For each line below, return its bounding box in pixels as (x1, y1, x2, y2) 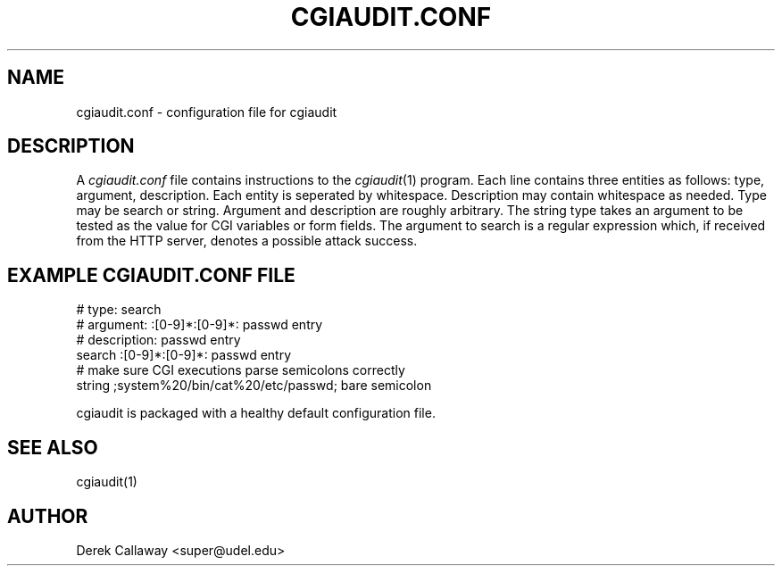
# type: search (76, 302, 162, 318)
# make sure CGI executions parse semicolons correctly (76, 362, 405, 378)
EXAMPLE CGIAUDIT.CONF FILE (7, 263, 295, 286)
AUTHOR (7, 504, 88, 527)
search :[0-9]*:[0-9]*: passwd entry (76, 347, 292, 363)
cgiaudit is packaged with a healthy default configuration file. (76, 405, 436, 421)
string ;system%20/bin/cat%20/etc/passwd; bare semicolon (76, 378, 432, 394)
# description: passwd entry (76, 332, 241, 348)
